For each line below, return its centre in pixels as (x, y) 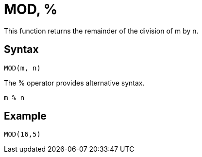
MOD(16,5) (22, 134)
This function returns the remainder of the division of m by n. (101, 31)
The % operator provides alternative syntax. (74, 83)
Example (25, 116)
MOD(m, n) (22, 68)
